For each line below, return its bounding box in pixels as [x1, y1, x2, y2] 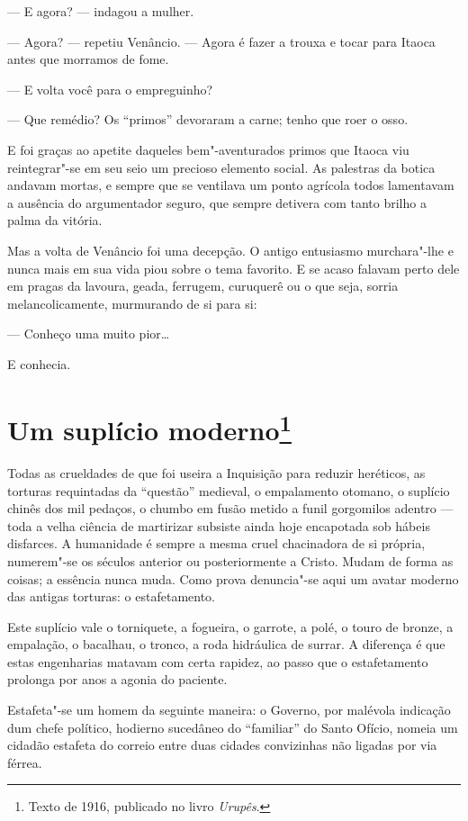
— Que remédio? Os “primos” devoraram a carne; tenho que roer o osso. [7, 110, 409, 129]
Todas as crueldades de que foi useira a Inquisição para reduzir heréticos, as [7, 463, 426, 482]
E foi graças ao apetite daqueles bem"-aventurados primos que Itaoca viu [7, 140, 409, 158]
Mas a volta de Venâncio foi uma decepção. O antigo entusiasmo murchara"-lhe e [7, 240, 454, 259]
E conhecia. [7, 354, 71, 373]
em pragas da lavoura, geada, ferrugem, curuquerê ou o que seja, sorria [7, 276, 399, 295]
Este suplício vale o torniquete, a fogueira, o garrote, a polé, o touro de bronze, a [7, 617, 454, 636]
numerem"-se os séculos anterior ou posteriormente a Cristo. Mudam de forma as [7, 551, 454, 570]
